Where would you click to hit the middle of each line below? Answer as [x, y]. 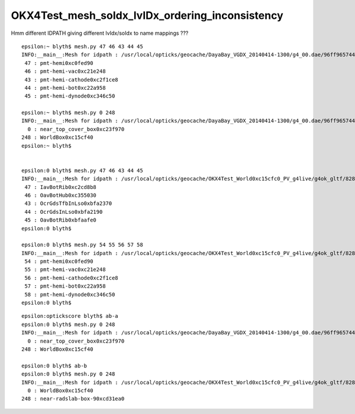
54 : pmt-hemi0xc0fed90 [59, 262]
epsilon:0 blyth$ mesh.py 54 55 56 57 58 [82, 245]
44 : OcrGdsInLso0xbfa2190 [64, 212]
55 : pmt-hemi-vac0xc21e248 [65, 270]
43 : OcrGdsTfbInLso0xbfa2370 [68, 203]
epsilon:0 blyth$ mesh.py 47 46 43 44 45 [82, 170]
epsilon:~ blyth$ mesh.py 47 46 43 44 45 [82, 46]
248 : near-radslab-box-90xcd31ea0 [73, 399]
